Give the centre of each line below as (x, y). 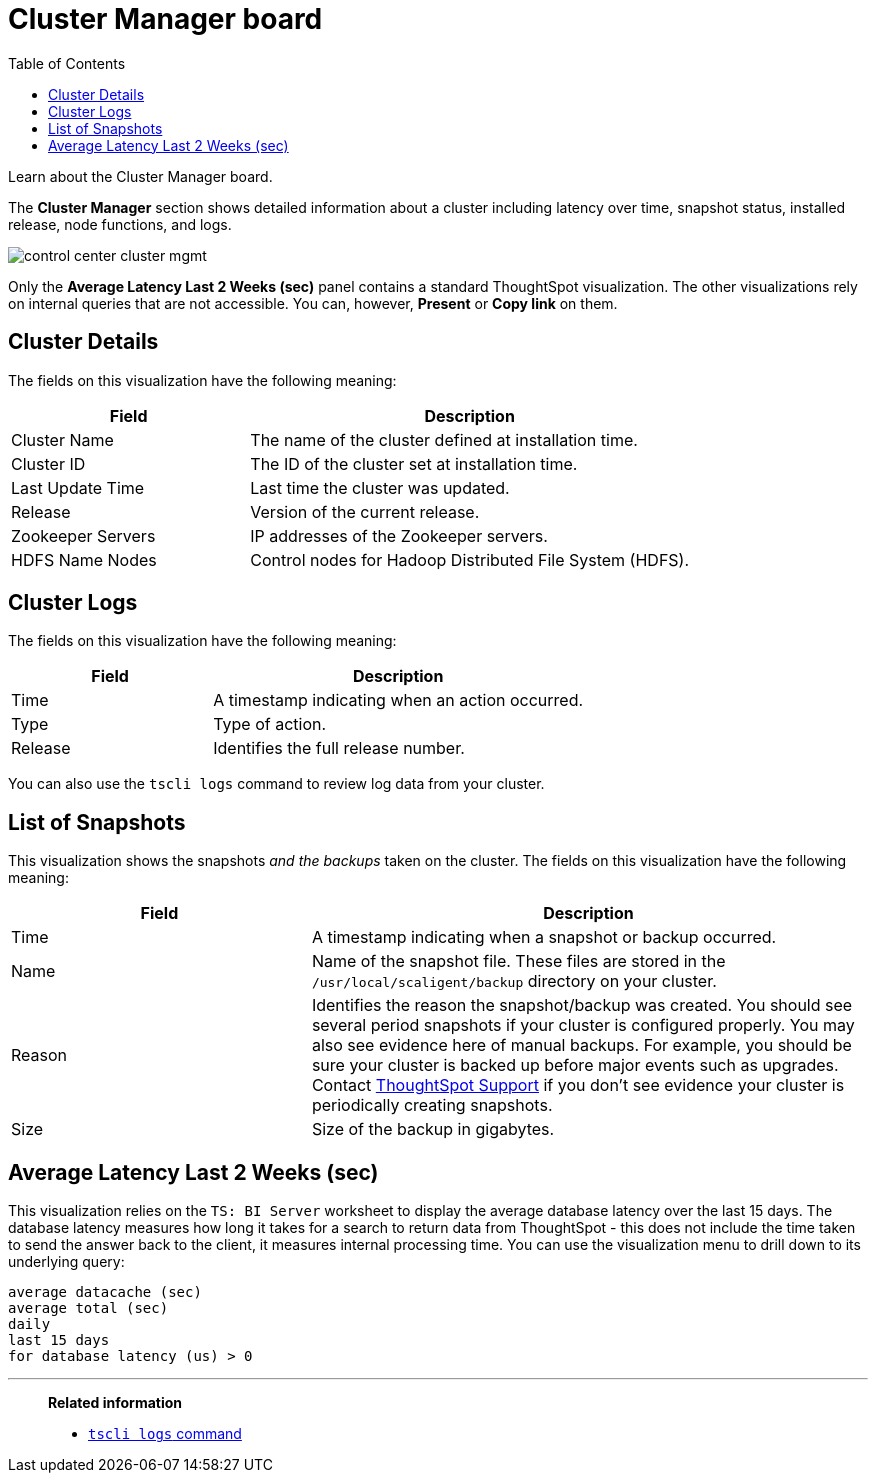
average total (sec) (88, 1308)
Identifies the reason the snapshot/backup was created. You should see (582, 1005)
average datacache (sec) (105, 1292)
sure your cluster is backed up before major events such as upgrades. (575, 1065)
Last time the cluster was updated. (380, 487)
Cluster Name (62, 439)
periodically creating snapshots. (432, 1105)
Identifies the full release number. (339, 748)
